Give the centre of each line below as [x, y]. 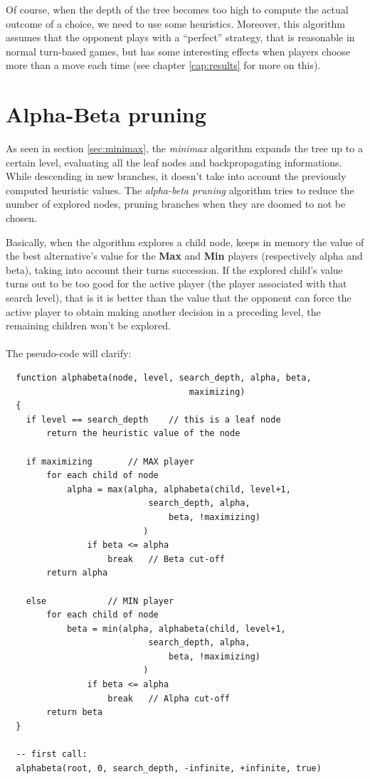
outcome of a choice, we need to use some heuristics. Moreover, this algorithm [175, 23]
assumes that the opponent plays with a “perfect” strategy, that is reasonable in [180, 37]
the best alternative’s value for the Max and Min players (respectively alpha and [184, 256]
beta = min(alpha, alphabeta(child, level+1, [176, 629]
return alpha [77, 573]
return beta [75, 712]
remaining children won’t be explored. [88, 325]
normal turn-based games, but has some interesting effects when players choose [178, 51]
